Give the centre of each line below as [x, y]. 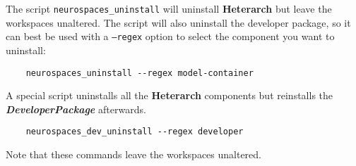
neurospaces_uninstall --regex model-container [140, 73]
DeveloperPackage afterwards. [76, 109]
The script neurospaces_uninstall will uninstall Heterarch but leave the [169, 8]
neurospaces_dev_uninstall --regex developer [135, 132]
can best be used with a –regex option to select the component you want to [170, 36]
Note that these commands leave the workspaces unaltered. [133, 154]
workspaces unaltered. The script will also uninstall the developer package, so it [178, 22]
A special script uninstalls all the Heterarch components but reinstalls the [170, 95]
